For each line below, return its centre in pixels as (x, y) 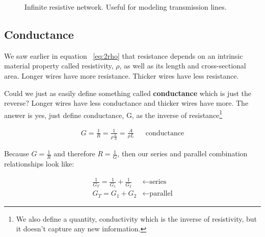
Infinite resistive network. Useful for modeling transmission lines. (126, 7)
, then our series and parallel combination (182, 153)
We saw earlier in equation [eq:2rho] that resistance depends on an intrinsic (124, 55)
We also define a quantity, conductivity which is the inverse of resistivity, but (137, 218)
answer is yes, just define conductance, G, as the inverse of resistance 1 (113, 114)
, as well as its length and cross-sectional (183, 66)
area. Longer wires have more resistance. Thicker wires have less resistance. (122, 75)
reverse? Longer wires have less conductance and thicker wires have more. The (126, 103)
